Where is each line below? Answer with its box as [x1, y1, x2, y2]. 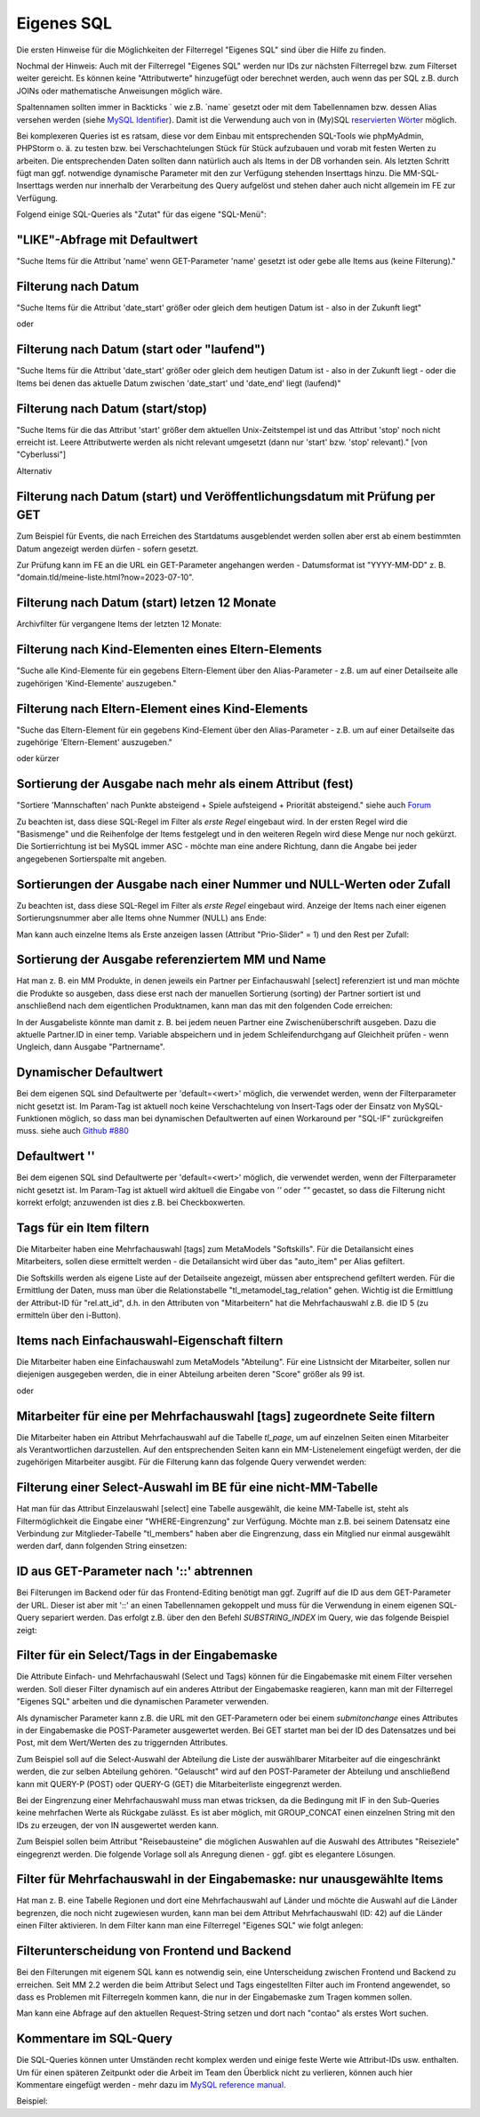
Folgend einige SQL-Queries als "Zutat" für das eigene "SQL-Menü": [16, 209, 267, 220]
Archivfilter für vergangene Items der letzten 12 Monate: [16, 619, 222, 629]
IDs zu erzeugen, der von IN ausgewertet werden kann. [16, 1819, 220, 1831]
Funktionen [16, 1113, 58, 1124]
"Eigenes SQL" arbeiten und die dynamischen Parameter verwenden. [16, 1696, 269, 1707]
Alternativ [16, 465, 52, 476]
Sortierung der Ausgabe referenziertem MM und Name [16, 952, 326, 967]
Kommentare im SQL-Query [16, 2032, 173, 2047]
